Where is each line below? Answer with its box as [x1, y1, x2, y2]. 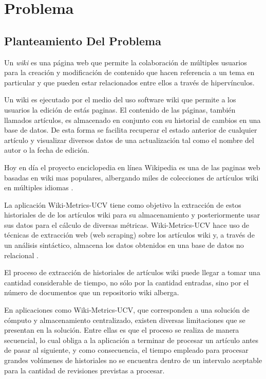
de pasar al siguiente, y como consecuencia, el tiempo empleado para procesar [4, 345, 249, 355]
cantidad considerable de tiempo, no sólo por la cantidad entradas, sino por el [4, 277, 249, 287]
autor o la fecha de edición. [4, 145, 89, 155]
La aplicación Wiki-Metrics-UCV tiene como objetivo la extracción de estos [4, 199, 241, 210]
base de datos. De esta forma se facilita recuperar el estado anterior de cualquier [4, 124, 257, 135]
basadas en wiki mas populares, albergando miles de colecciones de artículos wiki [4, 172, 259, 183]
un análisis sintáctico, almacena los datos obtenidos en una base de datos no [4, 240, 244, 250]
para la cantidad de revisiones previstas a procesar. [4, 365, 165, 375]
